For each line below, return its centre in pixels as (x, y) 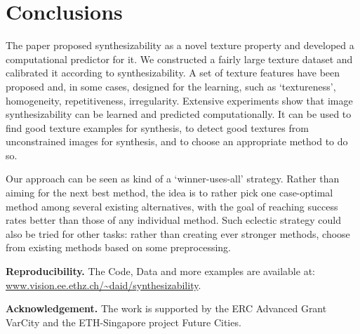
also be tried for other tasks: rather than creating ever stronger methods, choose (178, 233)
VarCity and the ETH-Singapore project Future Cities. (124, 322)
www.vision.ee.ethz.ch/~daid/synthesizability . (104, 285)
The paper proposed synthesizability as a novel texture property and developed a (180, 45)
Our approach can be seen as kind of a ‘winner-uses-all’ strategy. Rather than (173, 179)
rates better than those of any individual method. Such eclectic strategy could (173, 220)
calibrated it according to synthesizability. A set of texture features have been (173, 73)
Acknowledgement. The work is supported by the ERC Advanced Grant (166, 308)
